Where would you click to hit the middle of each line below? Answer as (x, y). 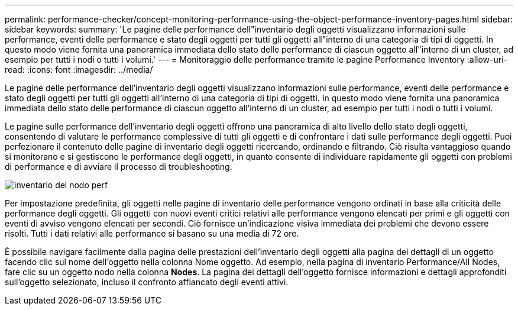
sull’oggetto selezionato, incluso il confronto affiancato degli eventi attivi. (147, 282)
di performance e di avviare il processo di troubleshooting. (119, 167)
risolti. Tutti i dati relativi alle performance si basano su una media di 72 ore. (152, 233)
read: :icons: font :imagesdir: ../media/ (79, 70)
